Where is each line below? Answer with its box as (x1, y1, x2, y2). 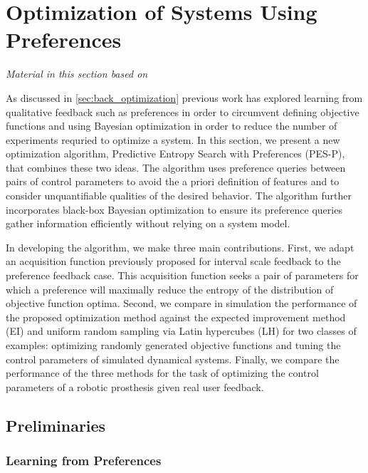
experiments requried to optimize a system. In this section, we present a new (6, 132, 340, 147)
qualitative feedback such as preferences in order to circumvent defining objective (6, 104, 359, 119)
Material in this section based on (6, 66, 148, 81)
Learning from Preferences (6, 452, 162, 469)
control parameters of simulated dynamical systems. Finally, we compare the (6, 351, 340, 366)
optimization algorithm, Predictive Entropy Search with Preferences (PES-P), (6, 146, 345, 161)
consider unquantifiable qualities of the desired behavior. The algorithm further (6, 188, 352, 203)
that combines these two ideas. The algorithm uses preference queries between (6, 160, 346, 175)
